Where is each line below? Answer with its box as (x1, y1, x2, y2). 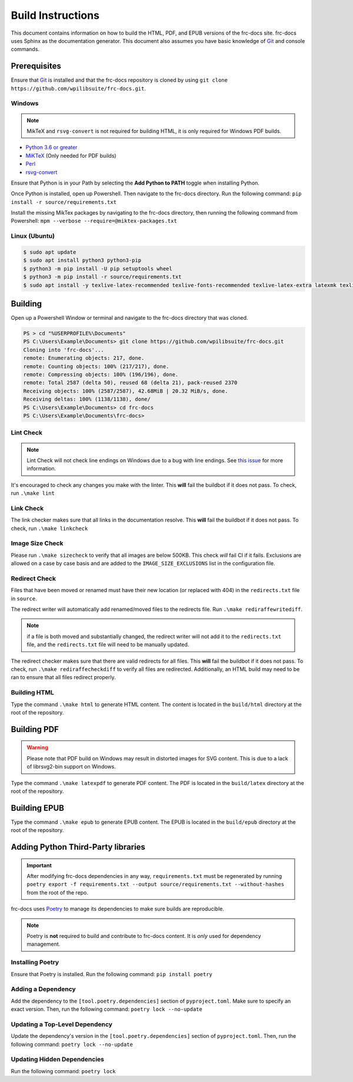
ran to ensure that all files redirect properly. (11, 674, 116, 681)
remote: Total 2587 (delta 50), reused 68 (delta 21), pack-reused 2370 (23, 379, 238, 386)
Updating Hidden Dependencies (11, 1056, 105, 1064)
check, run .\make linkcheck (11, 525, 88, 532)
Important (26, 861, 52, 869)
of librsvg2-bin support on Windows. (26, 763, 116, 770)
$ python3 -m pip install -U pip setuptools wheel (23, 265, 173, 272)
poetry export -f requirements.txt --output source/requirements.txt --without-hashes (26, 881, 285, 888)
